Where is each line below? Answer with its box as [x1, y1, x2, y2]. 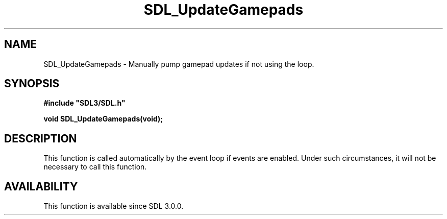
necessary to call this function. [43, 162, 147, 172]
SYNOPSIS [4, 77, 60, 90]
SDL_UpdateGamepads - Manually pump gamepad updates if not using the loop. [43, 59, 314, 68]
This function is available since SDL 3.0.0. [43, 202, 184, 211]
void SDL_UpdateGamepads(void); [43, 114, 163, 124]
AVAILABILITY [4, 180, 78, 193]
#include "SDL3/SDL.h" [43, 99, 126, 108]
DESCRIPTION [4, 132, 77, 145]
